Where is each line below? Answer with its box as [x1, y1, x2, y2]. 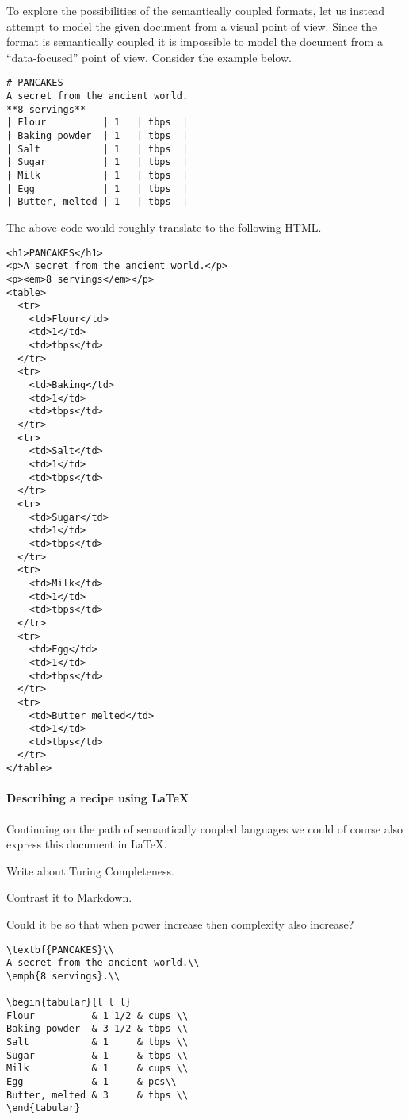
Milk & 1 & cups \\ [6, 1063, 189, 1075]
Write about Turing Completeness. [6, 862, 174, 879]
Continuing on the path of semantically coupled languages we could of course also [6, 820, 403, 836]
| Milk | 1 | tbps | [6, 169, 189, 181]
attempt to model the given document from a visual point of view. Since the [6, 17, 377, 34]
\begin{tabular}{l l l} [6, 997, 132, 1009]
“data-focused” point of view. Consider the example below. [6, 48, 292, 65]
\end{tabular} [6, 1102, 81, 1114]
